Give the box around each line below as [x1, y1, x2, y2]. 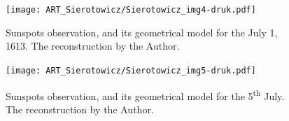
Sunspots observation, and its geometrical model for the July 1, [6, 24, 278, 39]
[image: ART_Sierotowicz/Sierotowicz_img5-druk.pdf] [6, 65, 256, 76]
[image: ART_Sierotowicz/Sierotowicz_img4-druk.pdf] [6, 5, 256, 15]
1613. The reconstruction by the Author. [6, 38, 180, 53]
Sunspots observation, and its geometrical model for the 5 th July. [6, 86, 285, 103]
